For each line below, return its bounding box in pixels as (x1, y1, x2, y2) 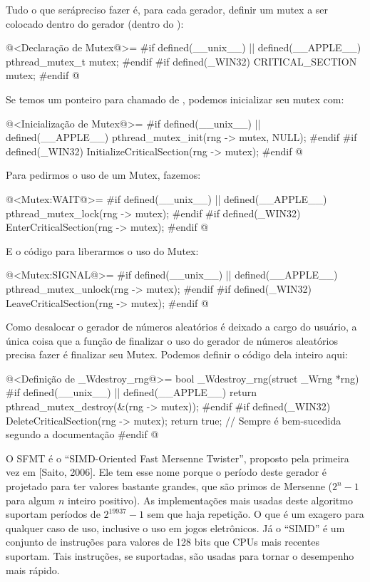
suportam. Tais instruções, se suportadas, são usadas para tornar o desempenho (6, 549, 354, 563)
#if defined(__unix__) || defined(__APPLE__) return (6, 385, 257, 400)
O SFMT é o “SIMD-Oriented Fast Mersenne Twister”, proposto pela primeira (6, 450, 349, 465)
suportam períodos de (6, 506, 101, 521)
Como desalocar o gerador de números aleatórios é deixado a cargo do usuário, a (6, 319, 357, 334)
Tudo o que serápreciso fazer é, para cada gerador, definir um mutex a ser (6, 2, 329, 16)
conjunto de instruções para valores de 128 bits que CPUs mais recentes (6, 534, 319, 549)
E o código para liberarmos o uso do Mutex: (6, 243, 199, 258)
